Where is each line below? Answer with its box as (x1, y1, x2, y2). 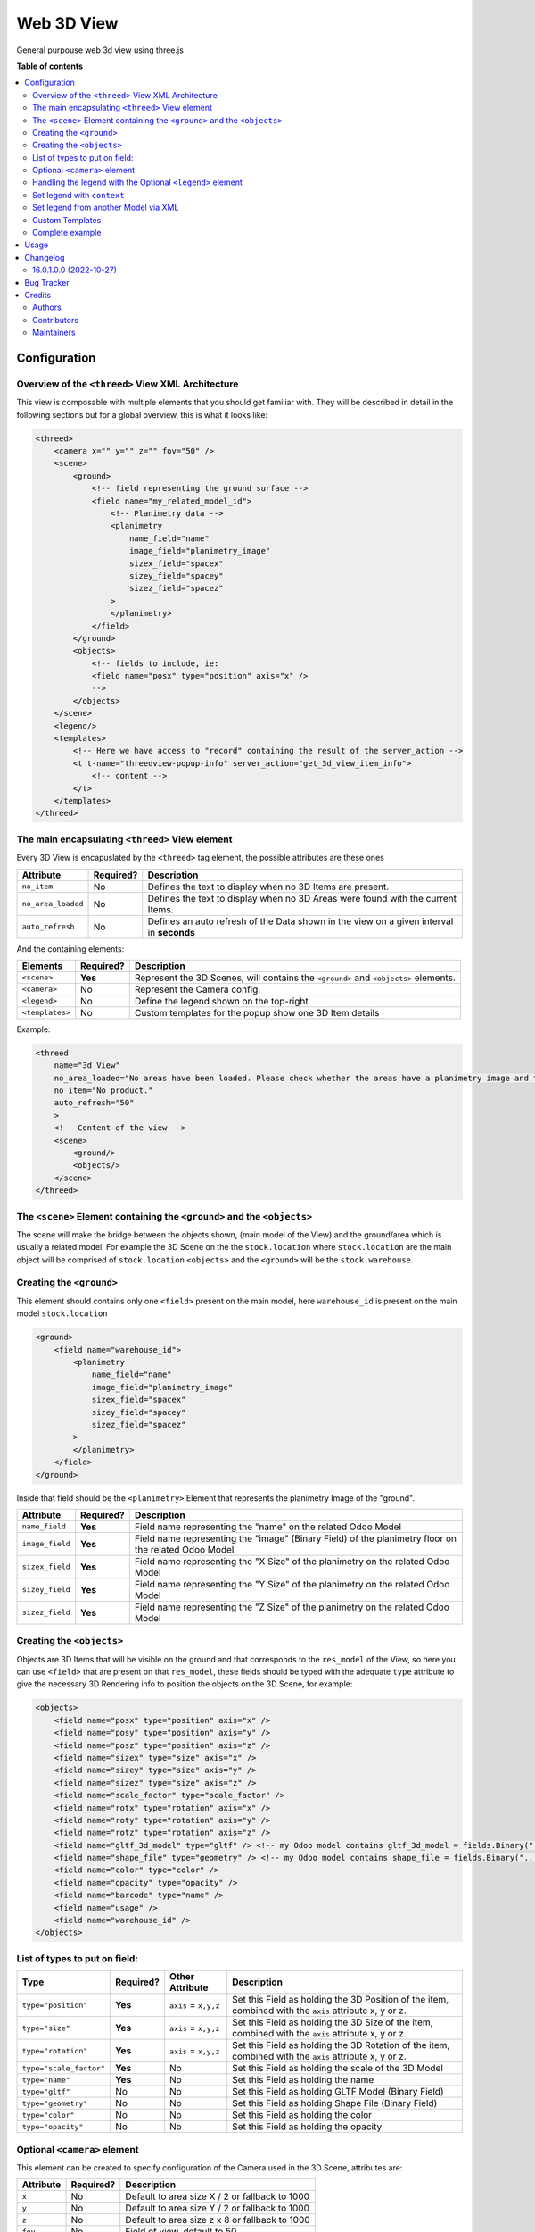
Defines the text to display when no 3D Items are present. (147, 880, 390, 893)
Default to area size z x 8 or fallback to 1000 (125, 2214, 311, 2227)
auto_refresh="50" (53, 1098, 135, 1108)
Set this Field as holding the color (232, 2109, 373, 2121)
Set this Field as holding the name (232, 2074, 374, 2086)
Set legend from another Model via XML (32, 202, 179, 213)
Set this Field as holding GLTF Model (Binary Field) (232, 2086, 445, 2098)
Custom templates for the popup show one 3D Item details (134, 1006, 380, 1019)
